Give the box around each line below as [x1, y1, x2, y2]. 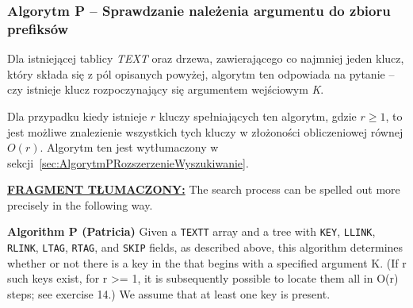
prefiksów [7, 18, 69, 38]
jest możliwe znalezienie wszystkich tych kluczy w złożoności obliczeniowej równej [7, 123, 403, 140]
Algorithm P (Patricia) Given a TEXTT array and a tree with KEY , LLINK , [7, 223, 376, 240]
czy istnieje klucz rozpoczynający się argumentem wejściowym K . [7, 81, 324, 98]
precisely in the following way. [7, 196, 153, 213]
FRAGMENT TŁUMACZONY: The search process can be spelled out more [7, 181, 400, 198]
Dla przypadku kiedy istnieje [7, 107, 147, 124]
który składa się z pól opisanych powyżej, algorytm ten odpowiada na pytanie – [7, 65, 395, 82]
